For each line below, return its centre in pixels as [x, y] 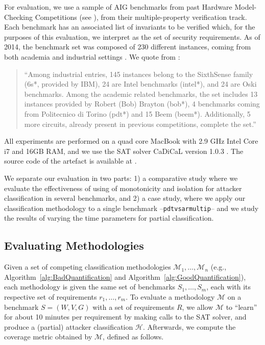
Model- [246, 7]
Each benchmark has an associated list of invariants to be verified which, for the [130, 27]
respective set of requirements [51, 296]
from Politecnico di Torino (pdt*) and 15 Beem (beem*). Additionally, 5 [137, 113]
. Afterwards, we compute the [189, 326]
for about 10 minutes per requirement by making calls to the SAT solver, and [125, 317]
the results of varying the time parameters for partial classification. [109, 218]
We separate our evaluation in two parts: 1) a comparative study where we [121, 178]
